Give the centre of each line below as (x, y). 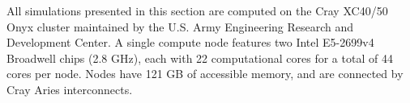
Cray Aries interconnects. (70, 89)
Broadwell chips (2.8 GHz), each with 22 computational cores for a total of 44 (200, 58)
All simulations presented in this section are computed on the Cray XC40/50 (197, 10)
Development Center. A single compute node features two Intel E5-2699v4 (190, 42)
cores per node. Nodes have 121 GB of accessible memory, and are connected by (205, 74)
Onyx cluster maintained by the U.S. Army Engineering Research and (180, 26)
